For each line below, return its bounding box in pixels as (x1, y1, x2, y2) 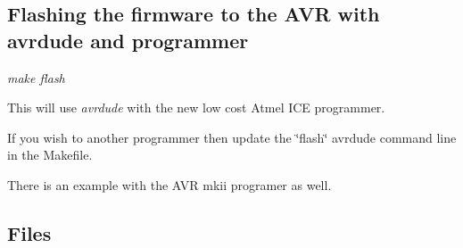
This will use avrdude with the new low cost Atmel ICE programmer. (7, 98, 385, 117)
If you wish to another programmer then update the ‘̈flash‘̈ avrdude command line (7, 128, 457, 146)
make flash (7, 68, 65, 87)
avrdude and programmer (7, 26, 249, 54)
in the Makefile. (7, 145, 93, 164)
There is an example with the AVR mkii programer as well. (7, 175, 332, 194)
